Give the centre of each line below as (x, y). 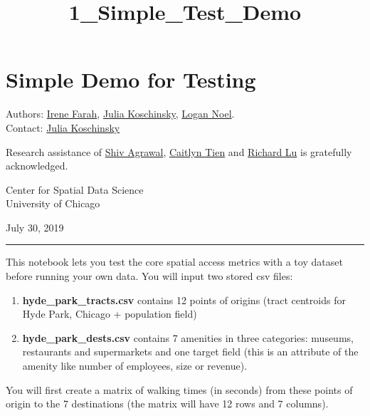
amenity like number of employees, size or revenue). (135, 366)
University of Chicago (53, 203)
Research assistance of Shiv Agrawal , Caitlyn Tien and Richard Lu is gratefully (179, 151)
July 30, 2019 (35, 227)
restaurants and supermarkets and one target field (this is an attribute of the (190, 352)
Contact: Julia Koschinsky (63, 127)
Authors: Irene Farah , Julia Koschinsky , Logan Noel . (120, 114)
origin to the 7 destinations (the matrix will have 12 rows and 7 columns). (167, 404)
